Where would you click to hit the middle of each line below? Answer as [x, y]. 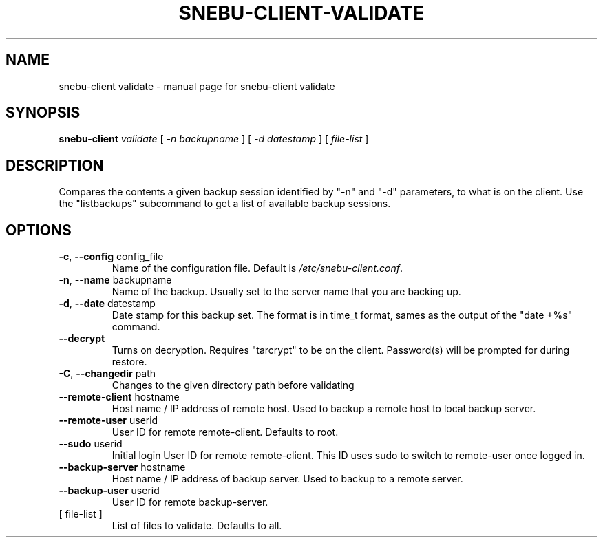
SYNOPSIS [43, 113]
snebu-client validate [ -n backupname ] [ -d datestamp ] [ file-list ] [214, 139]
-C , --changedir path [107, 374]
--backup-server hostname [122, 467]
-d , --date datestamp [107, 304]
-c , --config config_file [111, 257]
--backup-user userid [109, 491]
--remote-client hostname [119, 397]
